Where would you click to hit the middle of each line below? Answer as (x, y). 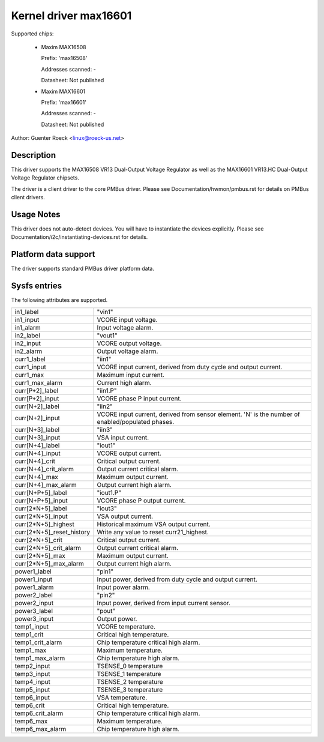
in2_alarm (28, 351)
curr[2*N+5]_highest (44, 524)
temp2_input (32, 666)
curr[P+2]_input (37, 398)
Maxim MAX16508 (64, 47)
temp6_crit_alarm (39, 713)
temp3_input (32, 674)
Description (34, 155)
